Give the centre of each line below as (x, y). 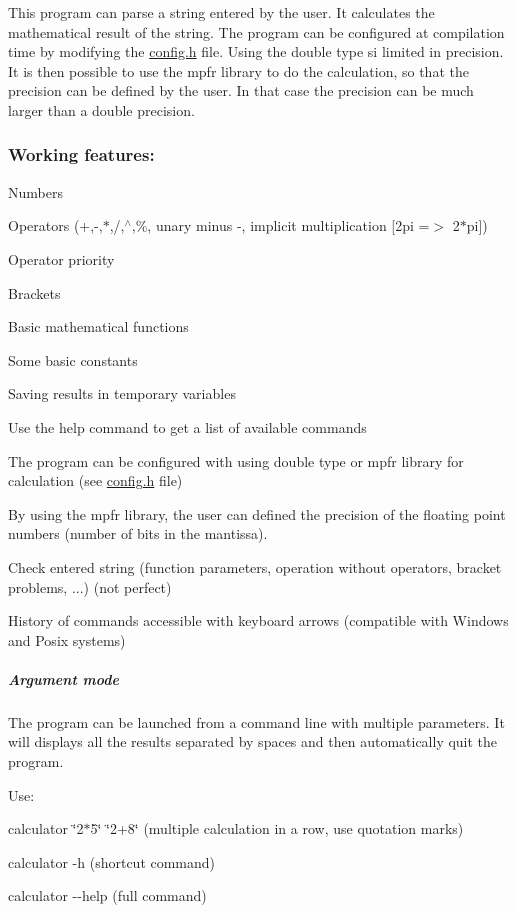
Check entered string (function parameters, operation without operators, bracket (255, 566)
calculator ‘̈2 (46, 828)
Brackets (34, 292)
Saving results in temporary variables (122, 393)
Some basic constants (73, 359)
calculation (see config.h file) (95, 480)
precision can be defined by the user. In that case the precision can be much (241, 90)
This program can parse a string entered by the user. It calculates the (221, 12)
